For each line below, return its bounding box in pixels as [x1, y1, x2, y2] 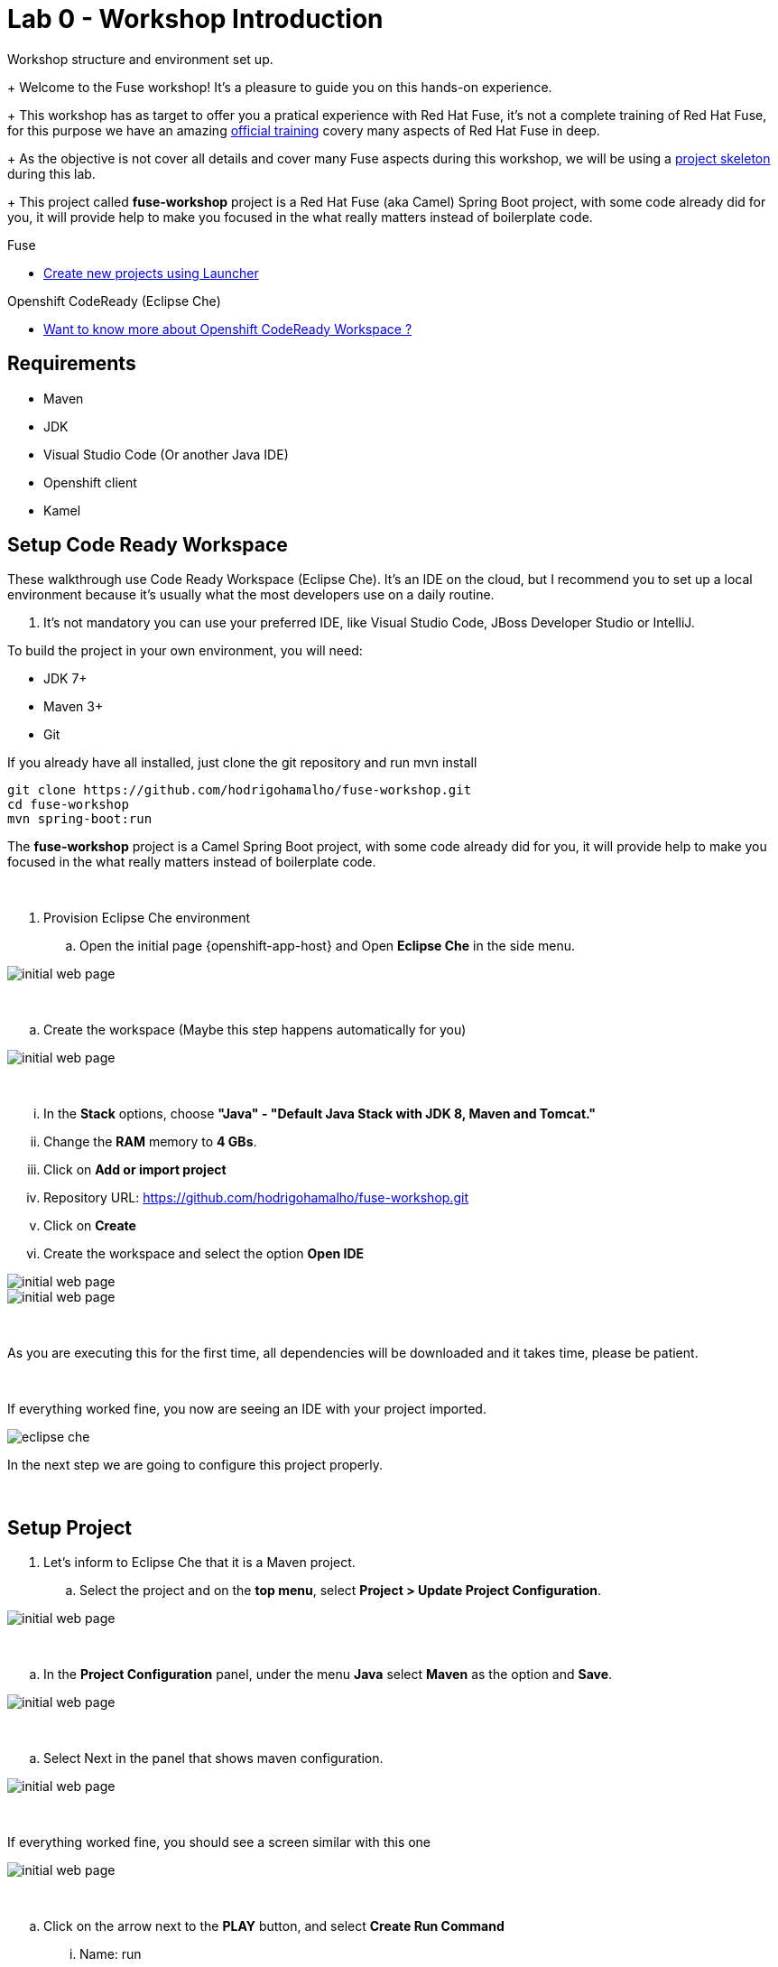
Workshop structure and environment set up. [7, 51, 273, 67]
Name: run [79, 1946, 142, 1962]
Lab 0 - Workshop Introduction [7, 4, 384, 34]
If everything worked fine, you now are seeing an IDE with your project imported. [7, 1401, 486, 1417]
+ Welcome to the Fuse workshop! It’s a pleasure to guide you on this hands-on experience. [7, 79, 552, 95]
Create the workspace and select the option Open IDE [43, 1246, 365, 1262]
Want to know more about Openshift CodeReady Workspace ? [43, 320, 412, 337]
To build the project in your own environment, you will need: [7, 643, 363, 659]
